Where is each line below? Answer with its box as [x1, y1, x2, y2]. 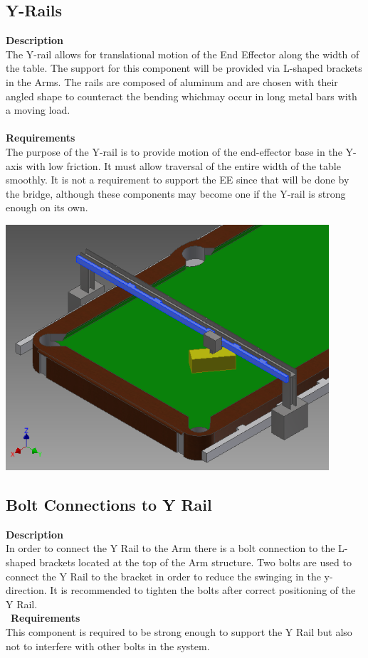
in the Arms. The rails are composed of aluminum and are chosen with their [6, 74, 338, 89]
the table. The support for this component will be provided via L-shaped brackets [6, 60, 362, 75]
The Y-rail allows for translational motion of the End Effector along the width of [6, 46, 359, 61]
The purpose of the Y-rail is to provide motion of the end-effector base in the [6, 144, 342, 159]
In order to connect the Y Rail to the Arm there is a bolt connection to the [6, 541, 335, 556]
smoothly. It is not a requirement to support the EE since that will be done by [6, 172, 349, 187]
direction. [6, 583, 47, 598]
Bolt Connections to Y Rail [6, 493, 212, 515]
